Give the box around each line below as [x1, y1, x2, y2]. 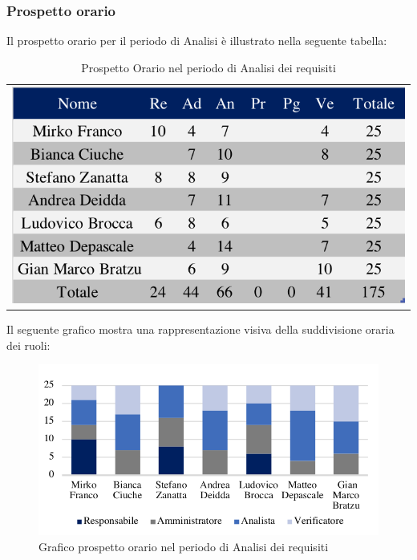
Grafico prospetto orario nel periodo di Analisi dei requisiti [38, 538, 329, 554]
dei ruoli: [6, 336, 51, 353]
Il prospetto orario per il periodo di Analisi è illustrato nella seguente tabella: [6, 32, 387, 49]
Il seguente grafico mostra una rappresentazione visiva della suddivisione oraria [6, 321, 395, 338]
